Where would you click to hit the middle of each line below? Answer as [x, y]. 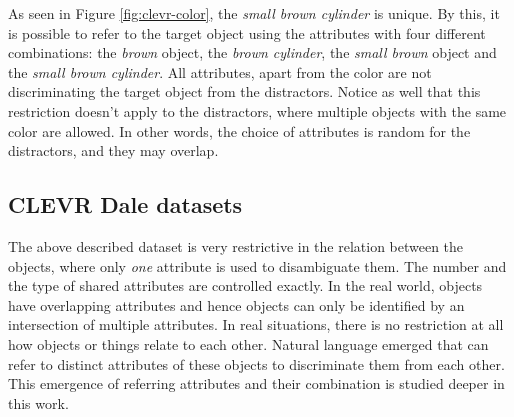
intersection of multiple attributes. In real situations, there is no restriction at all [256, 324]
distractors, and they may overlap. [113, 150]
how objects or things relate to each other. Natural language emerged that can [248, 343]
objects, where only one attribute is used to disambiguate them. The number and [257, 265]
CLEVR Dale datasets [125, 204]
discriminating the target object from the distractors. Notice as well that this [244, 91]
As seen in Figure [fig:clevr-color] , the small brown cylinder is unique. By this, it [254, 13]
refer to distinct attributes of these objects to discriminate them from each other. [256, 363]
